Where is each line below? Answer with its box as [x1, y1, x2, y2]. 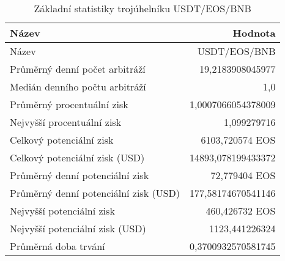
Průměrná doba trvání [10, 239, 105, 253]
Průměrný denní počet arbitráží [10, 62, 146, 76]
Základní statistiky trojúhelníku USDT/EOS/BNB [34, 1, 251, 15]
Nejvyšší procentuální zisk [10, 115, 122, 129]
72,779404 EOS [210, 168, 276, 182]
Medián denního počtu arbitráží [10, 79, 146, 94]
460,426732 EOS [205, 204, 276, 218]
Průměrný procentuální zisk [10, 97, 128, 111]
